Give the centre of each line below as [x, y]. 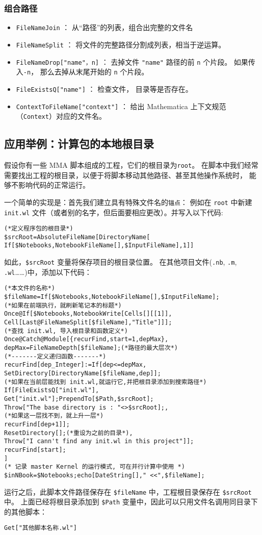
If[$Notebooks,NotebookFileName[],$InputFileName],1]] [99, 246]
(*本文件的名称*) [30, 288]
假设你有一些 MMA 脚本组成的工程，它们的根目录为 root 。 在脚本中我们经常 [131, 165]
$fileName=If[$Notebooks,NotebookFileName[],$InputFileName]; [112, 297]
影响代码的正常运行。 [54, 185]
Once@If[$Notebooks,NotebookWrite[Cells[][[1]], [88, 314]
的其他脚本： [25, 511]
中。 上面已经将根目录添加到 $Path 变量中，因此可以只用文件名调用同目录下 [131, 502]
